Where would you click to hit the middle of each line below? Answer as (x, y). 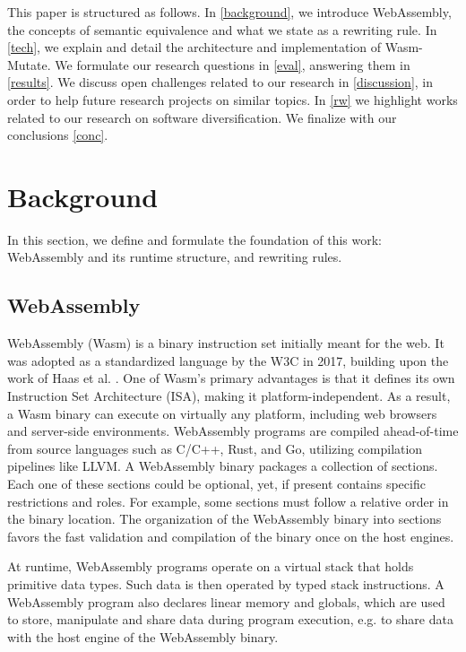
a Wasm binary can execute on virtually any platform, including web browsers (222, 413)
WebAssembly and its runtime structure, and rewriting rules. (175, 257)
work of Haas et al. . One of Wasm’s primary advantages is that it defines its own (231, 378)
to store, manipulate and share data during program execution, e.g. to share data (230, 619)
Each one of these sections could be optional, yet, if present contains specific (216, 484)
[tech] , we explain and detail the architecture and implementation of (194, 47)
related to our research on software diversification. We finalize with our (202, 117)
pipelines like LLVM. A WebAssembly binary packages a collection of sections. (223, 466)
